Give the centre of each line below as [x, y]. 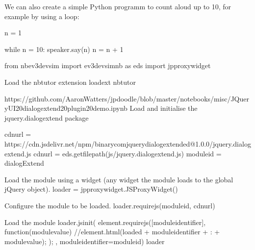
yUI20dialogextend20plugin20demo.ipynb [66, 108]
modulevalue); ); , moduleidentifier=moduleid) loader [85, 241]
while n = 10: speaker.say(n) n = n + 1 [64, 49]
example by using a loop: [42, 16]
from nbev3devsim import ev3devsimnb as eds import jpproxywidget [108, 65]
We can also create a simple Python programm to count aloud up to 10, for [118, 6]
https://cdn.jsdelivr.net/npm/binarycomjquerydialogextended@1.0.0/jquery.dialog [128, 143]
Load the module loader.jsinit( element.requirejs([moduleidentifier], [105, 222]
